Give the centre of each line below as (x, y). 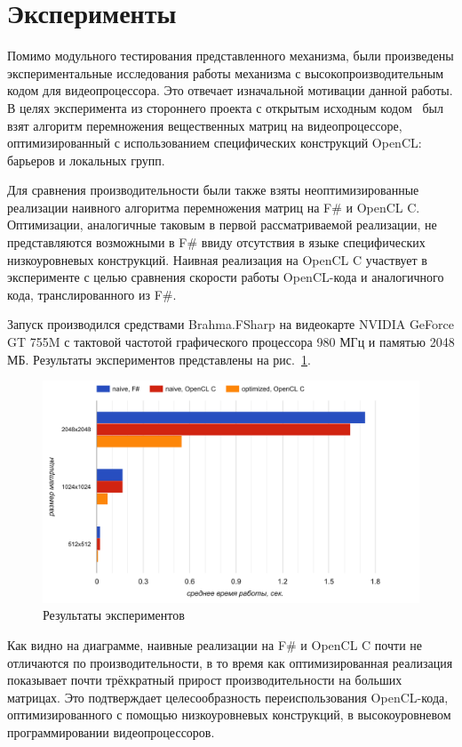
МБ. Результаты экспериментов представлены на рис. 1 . (159, 359)
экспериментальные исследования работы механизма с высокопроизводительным (226, 72)
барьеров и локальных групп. (86, 160)
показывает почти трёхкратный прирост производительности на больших (205, 680)
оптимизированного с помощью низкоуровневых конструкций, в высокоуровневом (229, 715)
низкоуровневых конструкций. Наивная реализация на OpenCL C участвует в (217, 259)
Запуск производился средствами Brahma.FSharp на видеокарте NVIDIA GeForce (231, 324)
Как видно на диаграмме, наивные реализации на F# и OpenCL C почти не (215, 645)
